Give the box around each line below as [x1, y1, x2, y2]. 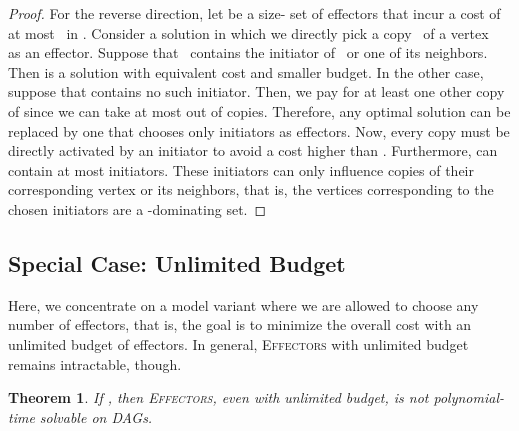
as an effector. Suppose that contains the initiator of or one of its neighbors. [8, 42, 488, 63]
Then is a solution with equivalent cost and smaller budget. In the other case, [8, 61, 484, 82]
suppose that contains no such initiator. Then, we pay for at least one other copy [8, 81, 505, 102]
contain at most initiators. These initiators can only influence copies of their [8, 159, 475, 180]
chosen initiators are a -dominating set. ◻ [8, 198, 267, 219]
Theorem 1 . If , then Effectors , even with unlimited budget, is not [8, 387, 429, 408]
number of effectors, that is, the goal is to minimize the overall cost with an [8, 314, 472, 335]
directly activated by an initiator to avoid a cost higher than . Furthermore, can [8, 140, 498, 161]
